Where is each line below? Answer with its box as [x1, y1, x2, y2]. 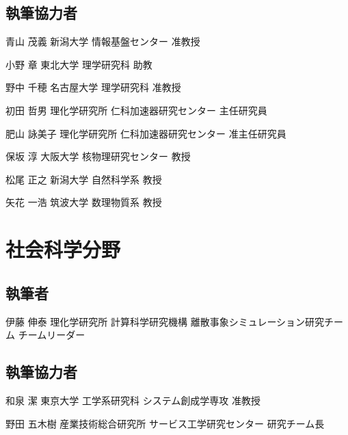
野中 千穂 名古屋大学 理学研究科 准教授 [5, 80, 181, 94]
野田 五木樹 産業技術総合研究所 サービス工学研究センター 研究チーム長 [5, 416, 325, 430]
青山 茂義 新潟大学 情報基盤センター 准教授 [5, 34, 200, 49]
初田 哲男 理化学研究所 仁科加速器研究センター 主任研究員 [5, 103, 267, 117]
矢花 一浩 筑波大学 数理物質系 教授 [5, 195, 162, 209]
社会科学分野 [5, 235, 121, 263]
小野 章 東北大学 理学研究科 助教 [5, 57, 152, 71]
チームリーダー [18, 328, 85, 342]
